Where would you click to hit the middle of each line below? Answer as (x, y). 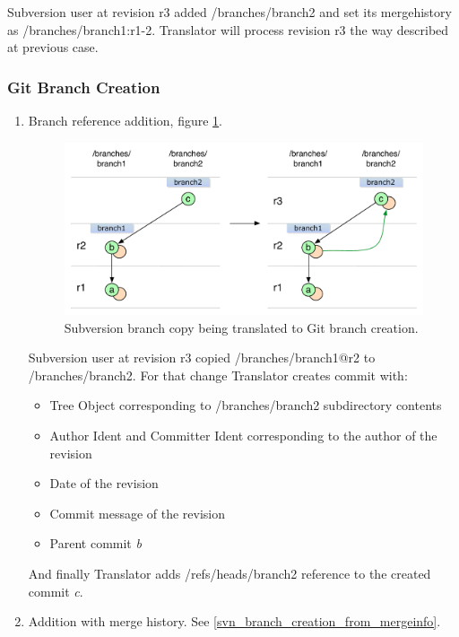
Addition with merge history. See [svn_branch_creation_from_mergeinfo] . (234, 621)
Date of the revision (104, 483)
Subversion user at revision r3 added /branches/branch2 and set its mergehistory (229, 12)
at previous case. (53, 47)
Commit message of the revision (138, 513)
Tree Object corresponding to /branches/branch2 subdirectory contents (246, 405)
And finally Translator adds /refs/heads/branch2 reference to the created (229, 573)
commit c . (56, 591)
